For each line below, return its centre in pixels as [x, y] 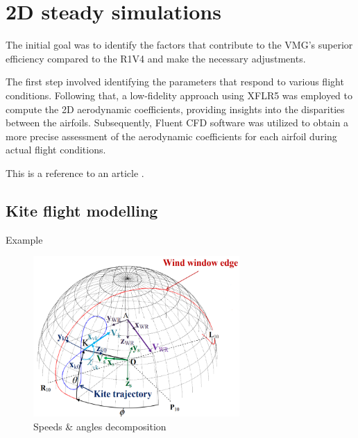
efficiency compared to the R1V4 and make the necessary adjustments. [156, 58]
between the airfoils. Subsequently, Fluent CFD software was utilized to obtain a [177, 123]
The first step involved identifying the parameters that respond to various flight [175, 82]
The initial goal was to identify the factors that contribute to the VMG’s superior [179, 45]
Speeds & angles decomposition [100, 426]
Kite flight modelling [82, 210]
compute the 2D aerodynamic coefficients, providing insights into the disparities [175, 109]
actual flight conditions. [56, 150]
